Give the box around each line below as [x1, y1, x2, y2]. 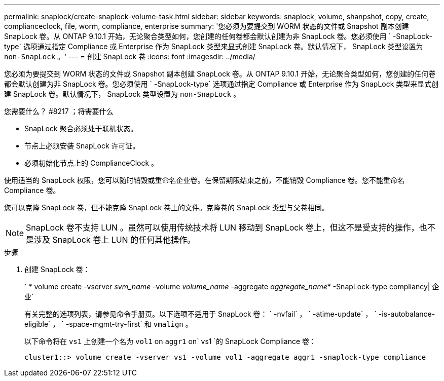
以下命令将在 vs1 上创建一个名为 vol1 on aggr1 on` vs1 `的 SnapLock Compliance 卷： [24, 337, 317, 346]
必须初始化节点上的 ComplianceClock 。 [24, 159, 159, 167]
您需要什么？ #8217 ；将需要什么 [4, 107, 114, 116]
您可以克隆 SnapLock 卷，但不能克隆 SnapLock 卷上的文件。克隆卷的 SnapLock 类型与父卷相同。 [4, 203, 329, 212]
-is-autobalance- [378, 310, 435, 318]
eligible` [24, 320, 51, 328]
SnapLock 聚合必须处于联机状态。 [24, 124, 138, 133]
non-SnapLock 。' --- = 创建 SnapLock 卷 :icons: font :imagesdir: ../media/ [4, 52, 255, 61]
